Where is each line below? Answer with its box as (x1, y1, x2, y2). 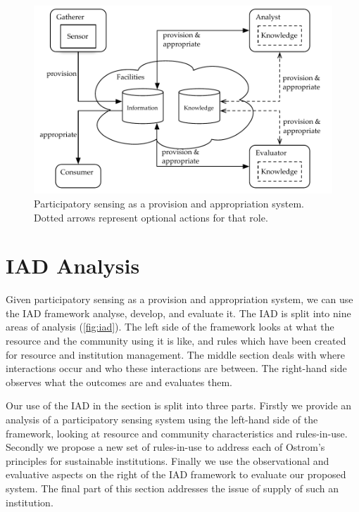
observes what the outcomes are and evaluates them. (6, 374, 232, 389)
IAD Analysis (6, 251, 140, 280)
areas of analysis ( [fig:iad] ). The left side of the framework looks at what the (6, 319, 334, 334)
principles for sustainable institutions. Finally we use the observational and (6, 453, 329, 468)
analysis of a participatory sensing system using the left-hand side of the (6, 411, 318, 426)
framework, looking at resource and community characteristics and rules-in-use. (6, 425, 348, 440)
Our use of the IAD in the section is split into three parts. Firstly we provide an (6, 398, 352, 413)
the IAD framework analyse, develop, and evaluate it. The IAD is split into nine (6, 305, 351, 320)
